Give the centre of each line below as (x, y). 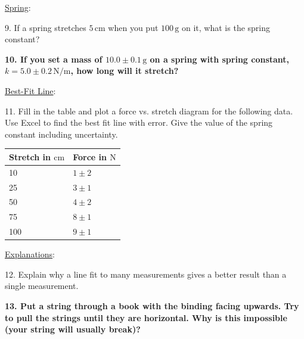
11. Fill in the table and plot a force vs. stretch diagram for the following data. (149, 111)
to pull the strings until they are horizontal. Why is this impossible (146, 317)
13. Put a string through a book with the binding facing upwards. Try (152, 305)
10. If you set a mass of (54, 59)
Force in (90, 156)
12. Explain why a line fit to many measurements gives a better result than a (146, 274)
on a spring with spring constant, (220, 59)
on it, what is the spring (226, 27)
